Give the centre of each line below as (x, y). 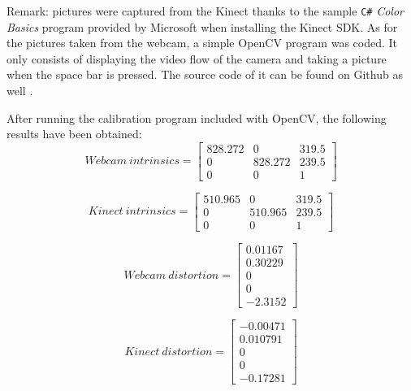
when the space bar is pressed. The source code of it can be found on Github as (205, 74)
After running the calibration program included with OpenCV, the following (197, 117)
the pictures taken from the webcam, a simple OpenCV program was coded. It (202, 43)
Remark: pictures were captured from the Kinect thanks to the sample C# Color (205, 11)
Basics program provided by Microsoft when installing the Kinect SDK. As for (202, 26)
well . (20, 91)
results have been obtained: (74, 134)
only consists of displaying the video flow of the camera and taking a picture (197, 58)
